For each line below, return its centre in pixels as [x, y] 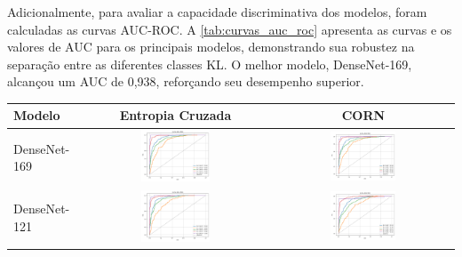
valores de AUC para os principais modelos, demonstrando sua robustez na [211, 47]
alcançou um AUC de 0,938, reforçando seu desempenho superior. [186, 81]
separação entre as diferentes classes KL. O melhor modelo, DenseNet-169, [210, 64]
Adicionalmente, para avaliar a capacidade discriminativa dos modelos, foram [217, 12]
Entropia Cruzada [175, 115]
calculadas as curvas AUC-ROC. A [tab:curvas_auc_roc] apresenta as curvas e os [230, 29]
